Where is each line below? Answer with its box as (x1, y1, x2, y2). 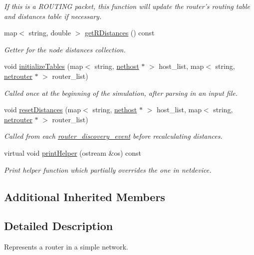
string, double (28, 27, 71, 38)
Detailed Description (4, 218, 113, 234)
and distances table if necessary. (4, 10, 102, 21)
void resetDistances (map (4, 104, 81, 115)
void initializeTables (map (4, 61, 83, 71)
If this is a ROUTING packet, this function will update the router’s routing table (4, 1, 250, 11)
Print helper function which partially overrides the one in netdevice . (4, 164, 212, 175)
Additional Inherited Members (4, 189, 165, 204)
